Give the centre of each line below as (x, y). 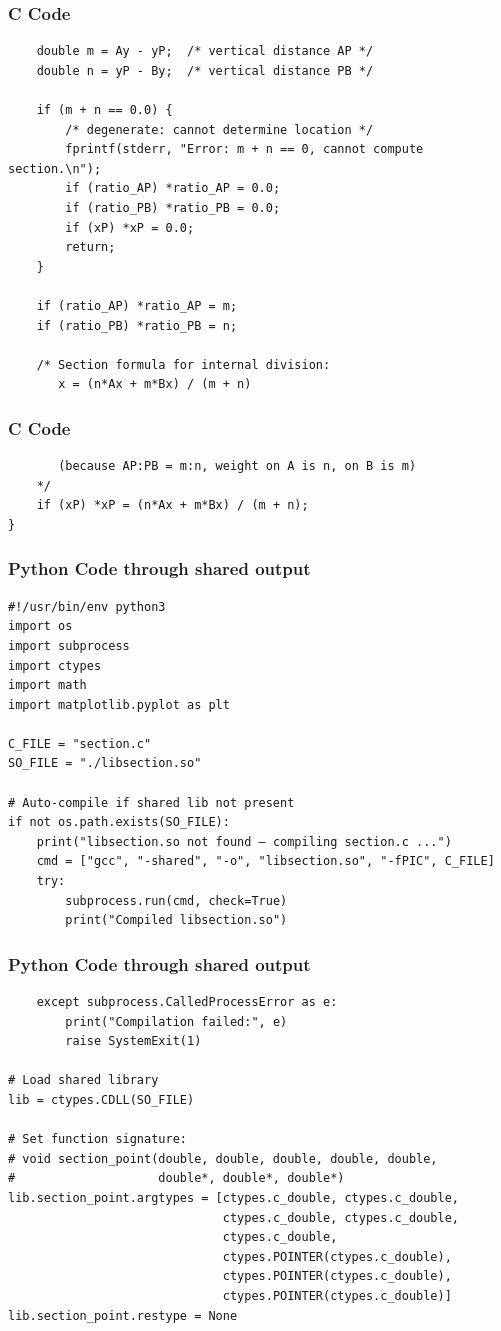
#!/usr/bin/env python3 (87, 606)
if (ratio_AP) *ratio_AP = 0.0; (173, 188)
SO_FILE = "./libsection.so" (105, 763)
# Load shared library (83, 1080)
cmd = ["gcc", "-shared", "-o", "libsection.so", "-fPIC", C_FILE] (265, 861)
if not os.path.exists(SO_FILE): (119, 822)
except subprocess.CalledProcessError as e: (187, 1002)
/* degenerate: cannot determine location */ (219, 129)
